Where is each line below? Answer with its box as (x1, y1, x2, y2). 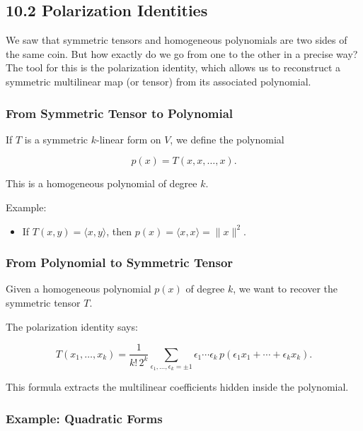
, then (106, 223, 132, 238)
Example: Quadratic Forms (6, 409, 163, 427)
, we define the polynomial (170, 131, 284, 146)
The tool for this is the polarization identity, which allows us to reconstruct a (6, 60, 341, 75)
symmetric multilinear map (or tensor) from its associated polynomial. (6, 73, 311, 88)
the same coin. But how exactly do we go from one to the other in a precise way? (6, 46, 358, 61)
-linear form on (96, 131, 161, 146)
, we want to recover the (233, 281, 338, 296)
